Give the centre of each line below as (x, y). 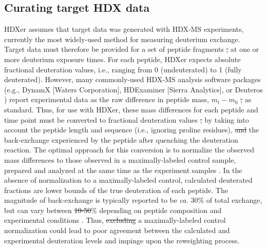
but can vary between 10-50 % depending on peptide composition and (113, 210)
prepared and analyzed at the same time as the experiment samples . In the (123, 170)
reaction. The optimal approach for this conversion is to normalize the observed (129, 150)
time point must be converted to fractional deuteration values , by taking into (127, 119)
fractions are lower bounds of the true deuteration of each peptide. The (116, 190)
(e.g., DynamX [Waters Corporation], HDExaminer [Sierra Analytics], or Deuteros (133, 89)
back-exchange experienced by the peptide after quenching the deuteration (121, 139)
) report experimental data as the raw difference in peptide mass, (107, 99)
